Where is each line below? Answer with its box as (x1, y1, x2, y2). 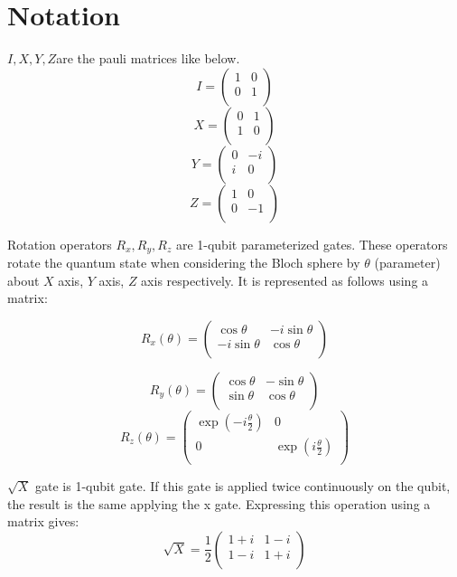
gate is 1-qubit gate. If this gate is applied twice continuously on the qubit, (35, 477, 451, 496)
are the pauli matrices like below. (56, 49, 240, 68)
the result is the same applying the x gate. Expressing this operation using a (7, 494, 431, 513)
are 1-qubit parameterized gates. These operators (175, 234, 448, 253)
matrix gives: (7, 512, 79, 531)
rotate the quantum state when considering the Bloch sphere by (7, 253, 360, 272)
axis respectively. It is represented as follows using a (141, 270, 429, 289)
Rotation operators (7, 234, 112, 253)
